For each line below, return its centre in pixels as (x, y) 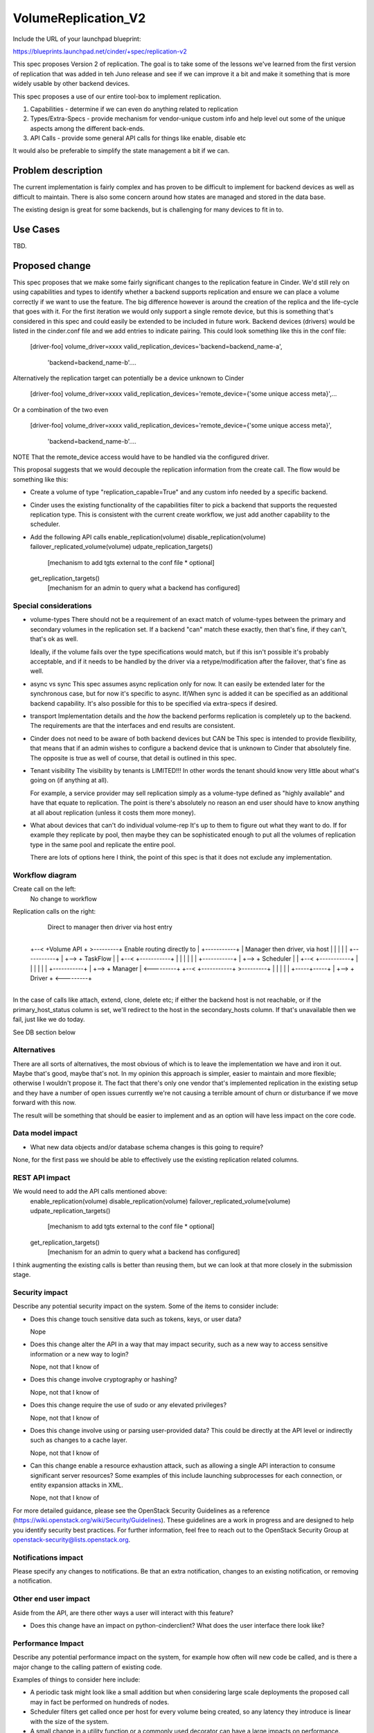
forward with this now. (44, 1103)
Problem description (58, 171)
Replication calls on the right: (54, 911)
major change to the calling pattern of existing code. (88, 1666)
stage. (22, 1274)
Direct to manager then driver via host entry (110, 927)
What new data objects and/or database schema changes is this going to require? (146, 1147)
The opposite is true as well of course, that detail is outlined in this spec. (133, 758)
